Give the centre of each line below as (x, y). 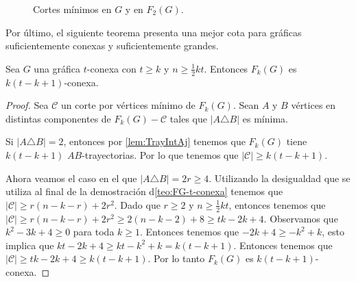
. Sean (246, 105)
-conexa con (111, 68)
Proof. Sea (27, 105)
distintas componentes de (58, 118)
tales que (188, 118)
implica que (30, 245)
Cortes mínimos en (72, 9)
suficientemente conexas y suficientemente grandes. (112, 46)
